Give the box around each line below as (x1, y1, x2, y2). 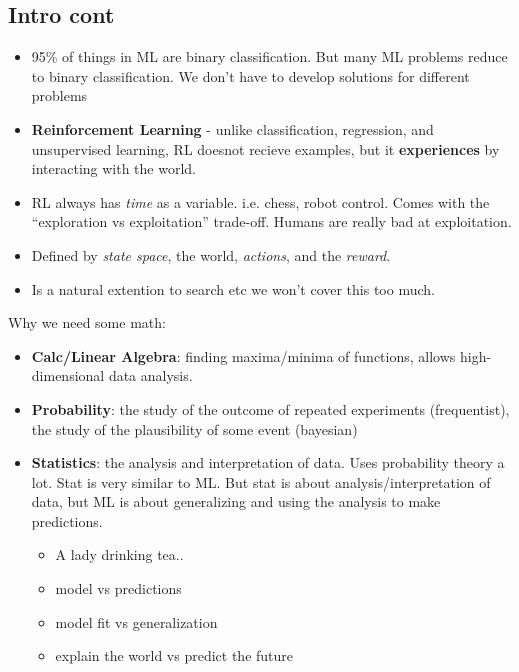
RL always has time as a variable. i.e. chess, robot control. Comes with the (31, 191, 490, 212)
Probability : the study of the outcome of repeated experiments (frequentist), (31, 398, 510, 419)
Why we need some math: (8, 312, 166, 333)
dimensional (31, 365, 105, 386)
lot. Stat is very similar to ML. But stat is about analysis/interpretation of (31, 471, 491, 492)
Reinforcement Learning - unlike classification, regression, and (31, 118, 434, 139)
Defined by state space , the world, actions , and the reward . (31, 244, 391, 265)
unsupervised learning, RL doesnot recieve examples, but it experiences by (31, 138, 500, 159)
